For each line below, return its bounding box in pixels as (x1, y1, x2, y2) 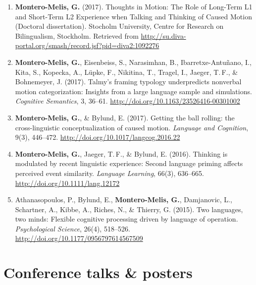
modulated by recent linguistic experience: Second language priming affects (15, 158, 243, 169)
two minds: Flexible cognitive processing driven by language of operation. (15, 214, 238, 224)
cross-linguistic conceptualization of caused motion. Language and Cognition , (15, 122, 249, 132)
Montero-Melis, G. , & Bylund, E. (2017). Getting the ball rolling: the (15, 112, 235, 122)
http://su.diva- (141, 30, 186, 41)
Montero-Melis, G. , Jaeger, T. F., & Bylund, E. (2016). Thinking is (15, 148, 228, 159)
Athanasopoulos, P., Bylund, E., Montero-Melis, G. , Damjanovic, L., (15, 194, 232, 205)
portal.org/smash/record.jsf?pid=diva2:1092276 (15, 40, 159, 51)
